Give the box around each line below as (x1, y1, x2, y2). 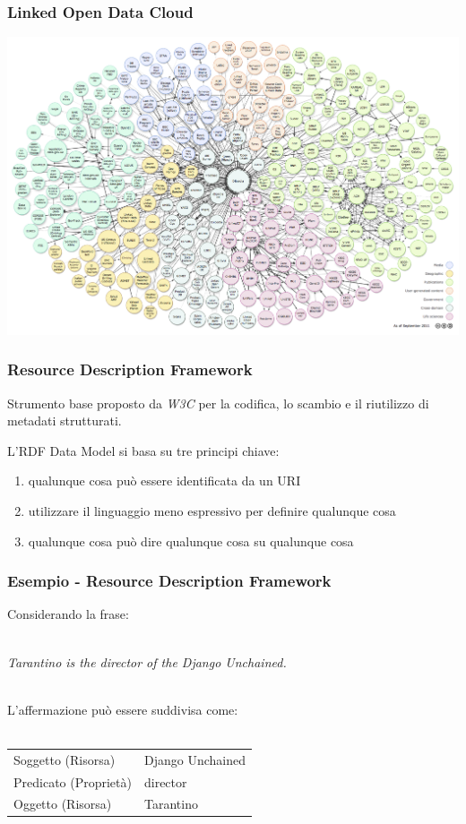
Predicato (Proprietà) (13, 772, 132, 791)
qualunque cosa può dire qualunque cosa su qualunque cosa (28, 531, 354, 550)
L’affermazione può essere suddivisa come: (7, 700, 238, 718)
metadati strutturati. (7, 411, 122, 430)
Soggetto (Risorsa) (13, 750, 116, 768)
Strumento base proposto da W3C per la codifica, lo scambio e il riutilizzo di (7, 393, 429, 412)
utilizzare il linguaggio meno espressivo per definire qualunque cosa (28, 501, 396, 519)
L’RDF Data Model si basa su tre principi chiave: (7, 441, 280, 459)
